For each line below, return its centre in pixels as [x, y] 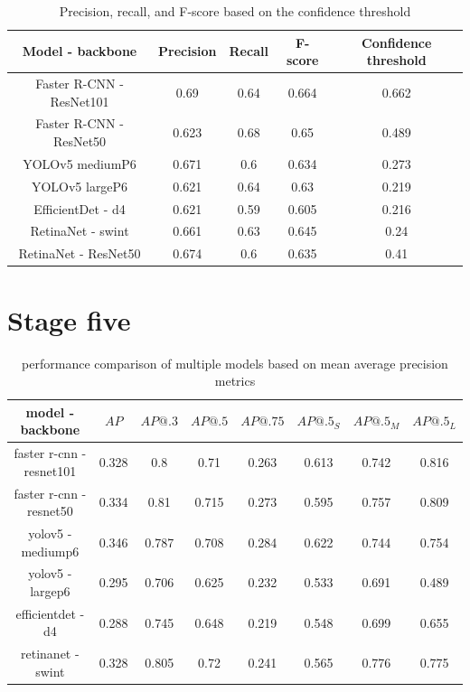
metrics [235, 381]
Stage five [69, 319]
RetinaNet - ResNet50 [80, 253]
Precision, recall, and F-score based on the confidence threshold [235, 11]
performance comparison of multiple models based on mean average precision [235, 363]
